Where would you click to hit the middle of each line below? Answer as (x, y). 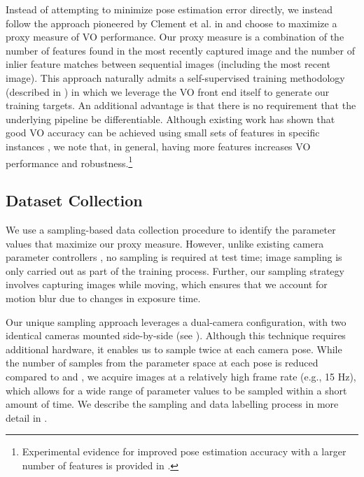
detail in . (27, 417)
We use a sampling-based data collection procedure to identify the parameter (171, 229)
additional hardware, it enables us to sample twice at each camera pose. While (174, 349)
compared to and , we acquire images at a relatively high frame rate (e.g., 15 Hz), (181, 376)
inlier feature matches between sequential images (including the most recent (168, 64)
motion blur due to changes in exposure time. (103, 298)
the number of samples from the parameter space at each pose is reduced (162, 363)
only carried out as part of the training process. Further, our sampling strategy (175, 270)
